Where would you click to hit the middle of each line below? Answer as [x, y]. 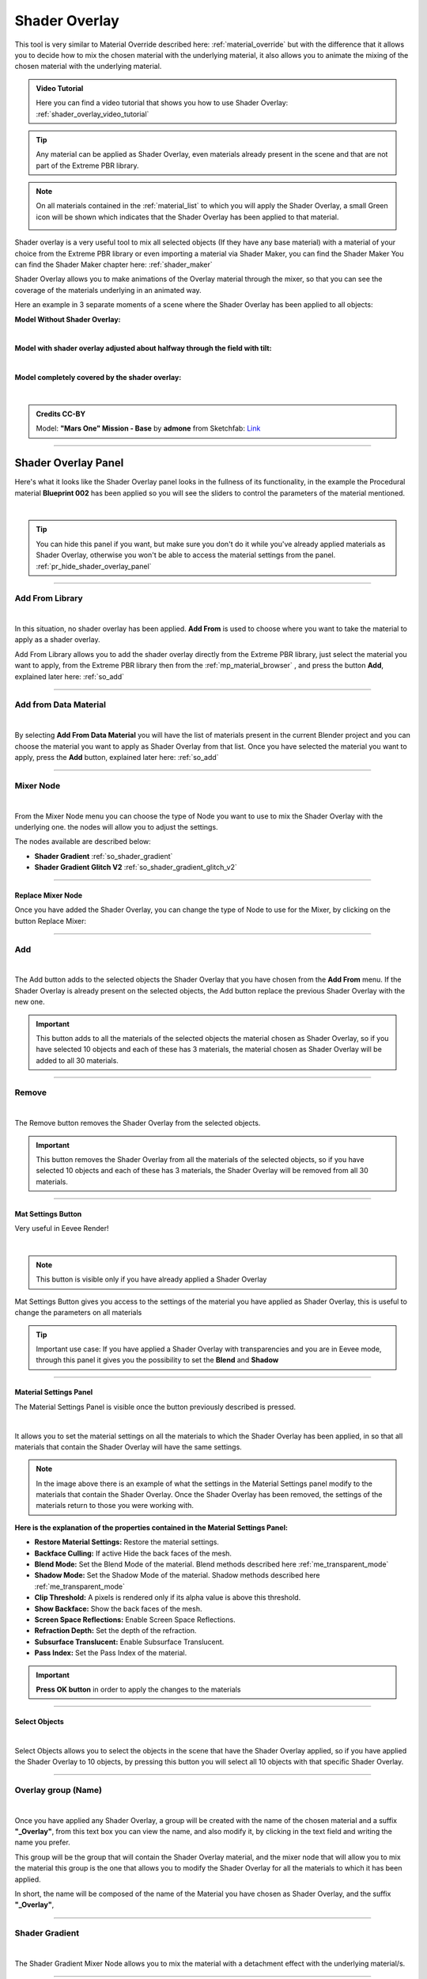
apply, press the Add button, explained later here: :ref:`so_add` [117, 757]
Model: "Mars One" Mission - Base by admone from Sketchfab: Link [148, 428]
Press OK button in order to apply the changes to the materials [138, 1689]
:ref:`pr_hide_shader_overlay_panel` [94, 566]
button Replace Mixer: [51, 921]
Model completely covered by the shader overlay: [98, 378]
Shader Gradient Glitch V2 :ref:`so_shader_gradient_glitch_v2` [136, 868]
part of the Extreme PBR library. [87, 165]
